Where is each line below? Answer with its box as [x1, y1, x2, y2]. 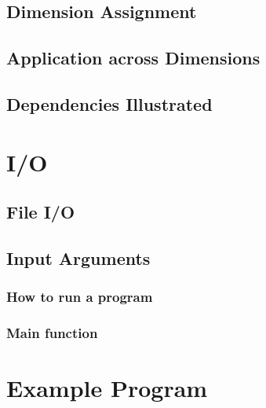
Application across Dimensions [6, 46, 261, 70]
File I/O [6, 200, 75, 224]
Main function [6, 323, 98, 343]
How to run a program [6, 287, 153, 307]
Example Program [6, 372, 208, 404]
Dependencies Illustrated [6, 91, 213, 116]
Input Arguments [6, 245, 151, 270]
